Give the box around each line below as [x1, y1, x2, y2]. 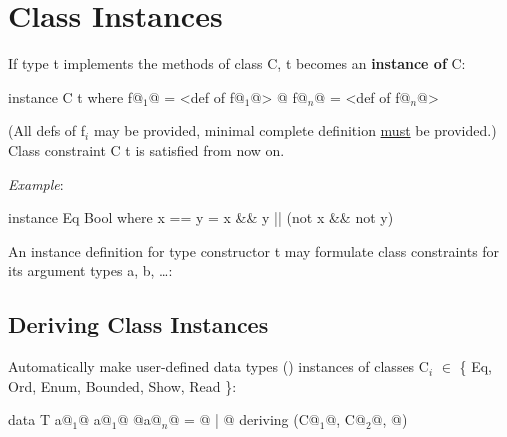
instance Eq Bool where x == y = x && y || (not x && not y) [8, 207, 394, 228]
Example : [8, 173, 64, 194]
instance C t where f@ [8, 86, 144, 107]
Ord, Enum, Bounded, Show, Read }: [8, 375, 237, 396]
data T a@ [8, 409, 73, 430]
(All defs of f [8, 120, 86, 141]
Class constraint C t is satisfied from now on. [8, 139, 285, 160]
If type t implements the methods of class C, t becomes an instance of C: [8, 53, 466, 74]
